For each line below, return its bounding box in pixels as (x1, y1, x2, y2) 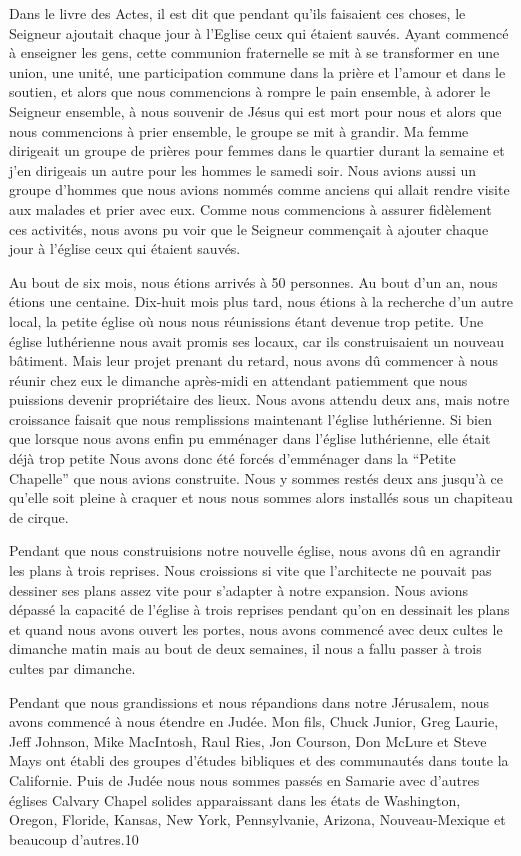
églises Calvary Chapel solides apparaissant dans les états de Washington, (9, 789, 461, 810)
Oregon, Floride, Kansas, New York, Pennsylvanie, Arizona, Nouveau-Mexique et (9, 809, 506, 830)
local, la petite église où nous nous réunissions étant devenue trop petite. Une (9, 310, 484, 331)
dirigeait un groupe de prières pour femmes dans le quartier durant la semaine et (9, 140, 505, 161)
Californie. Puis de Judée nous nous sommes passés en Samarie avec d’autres (9, 769, 480, 790)
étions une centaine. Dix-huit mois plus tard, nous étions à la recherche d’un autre (9, 291, 513, 312)
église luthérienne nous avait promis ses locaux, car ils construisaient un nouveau (9, 330, 505, 351)
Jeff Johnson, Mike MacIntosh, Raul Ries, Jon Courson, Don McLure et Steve (9, 730, 487, 751)
